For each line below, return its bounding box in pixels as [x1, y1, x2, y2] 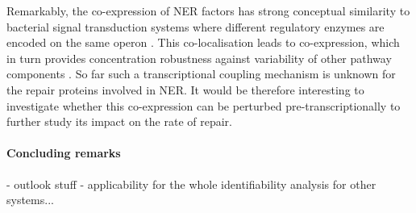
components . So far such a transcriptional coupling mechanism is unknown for [6, 65, 396, 82]
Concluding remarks [6, 144, 121, 161]
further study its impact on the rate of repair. [6, 113, 232, 130]
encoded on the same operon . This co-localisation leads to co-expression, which [6, 34, 400, 51]
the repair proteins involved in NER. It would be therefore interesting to [6, 81, 364, 98]
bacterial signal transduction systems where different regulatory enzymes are [6, 18, 385, 35]
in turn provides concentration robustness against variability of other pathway [6, 49, 392, 66]
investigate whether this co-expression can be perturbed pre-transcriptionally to [6, 97, 401, 114]
